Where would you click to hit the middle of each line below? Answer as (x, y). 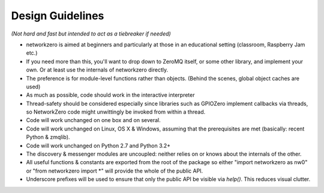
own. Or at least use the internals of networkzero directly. (97, 70)
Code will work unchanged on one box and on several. (94, 120)
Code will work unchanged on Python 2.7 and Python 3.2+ (98, 146)
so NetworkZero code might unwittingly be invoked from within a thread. (116, 112)
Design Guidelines (58, 16)
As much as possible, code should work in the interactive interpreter (110, 95)
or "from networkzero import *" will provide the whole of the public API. (115, 171)
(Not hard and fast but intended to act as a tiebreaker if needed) (91, 34)
